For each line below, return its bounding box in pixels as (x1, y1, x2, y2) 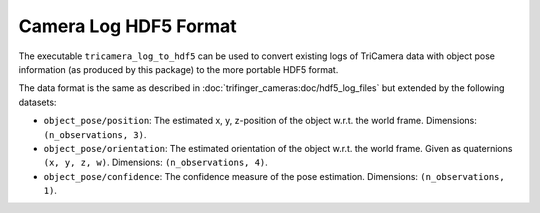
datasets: (18, 96, 57, 108)
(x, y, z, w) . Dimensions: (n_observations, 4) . (43, 156, 269, 169)
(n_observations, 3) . (43, 128, 147, 140)
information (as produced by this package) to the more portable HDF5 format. (18, 63, 339, 75)
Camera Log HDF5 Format (18, 15, 237, 37)
